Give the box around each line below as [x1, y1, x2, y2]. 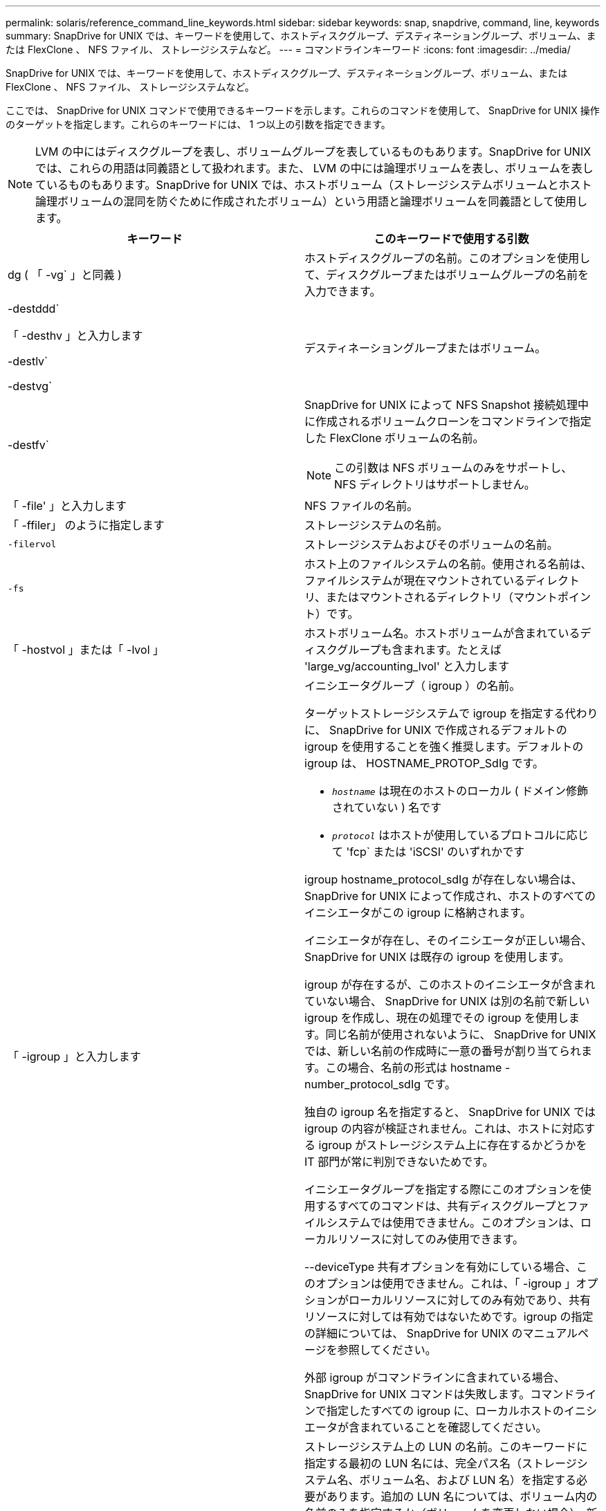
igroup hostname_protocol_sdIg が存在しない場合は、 [304, 872, 582, 886]
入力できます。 [304, 284, 381, 298]
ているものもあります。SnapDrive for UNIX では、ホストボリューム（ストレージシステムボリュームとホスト [35, 178, 592, 192]
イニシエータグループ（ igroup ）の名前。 [304, 679, 521, 693]
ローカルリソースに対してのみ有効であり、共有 [349, 1293, 591, 1307]
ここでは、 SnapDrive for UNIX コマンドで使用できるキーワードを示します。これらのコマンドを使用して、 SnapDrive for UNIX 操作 [6, 104, 600, 116]
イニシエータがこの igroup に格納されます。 [304, 906, 531, 919]
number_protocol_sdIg [304, 1077, 421, 1091]
